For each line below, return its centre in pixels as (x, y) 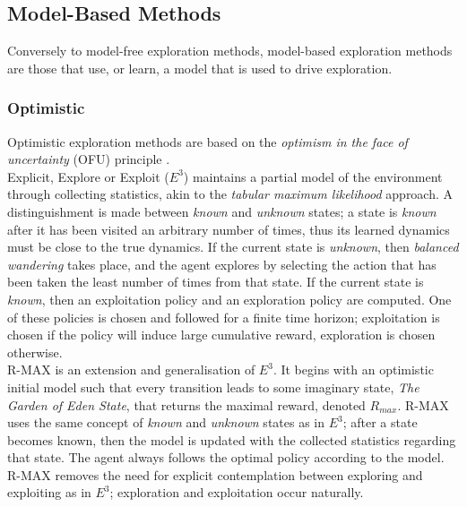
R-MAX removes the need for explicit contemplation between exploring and (215, 474)
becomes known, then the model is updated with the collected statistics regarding (232, 439)
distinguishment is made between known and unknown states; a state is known (222, 211)
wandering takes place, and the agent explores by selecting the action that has (222, 264)
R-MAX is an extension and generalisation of (131, 370)
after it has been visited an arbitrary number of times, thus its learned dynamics (229, 229)
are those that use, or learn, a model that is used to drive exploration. (200, 68)
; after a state (380, 422)
